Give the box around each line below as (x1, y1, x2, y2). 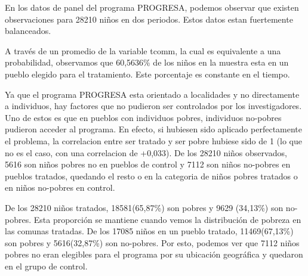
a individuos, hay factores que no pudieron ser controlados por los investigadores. (5, 100, 302, 112)
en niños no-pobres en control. (5, 181, 115, 194)
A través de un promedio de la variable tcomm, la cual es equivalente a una (5, 44, 281, 57)
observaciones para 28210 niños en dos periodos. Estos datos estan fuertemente (5, 13, 293, 25)
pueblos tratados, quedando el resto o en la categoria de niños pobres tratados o (5, 169, 298, 182)
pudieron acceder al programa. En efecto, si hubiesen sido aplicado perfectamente (5, 123, 303, 135)
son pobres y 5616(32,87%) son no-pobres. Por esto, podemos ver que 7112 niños (5, 236, 300, 249)
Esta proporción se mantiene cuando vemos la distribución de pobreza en (33, 213, 301, 225)
